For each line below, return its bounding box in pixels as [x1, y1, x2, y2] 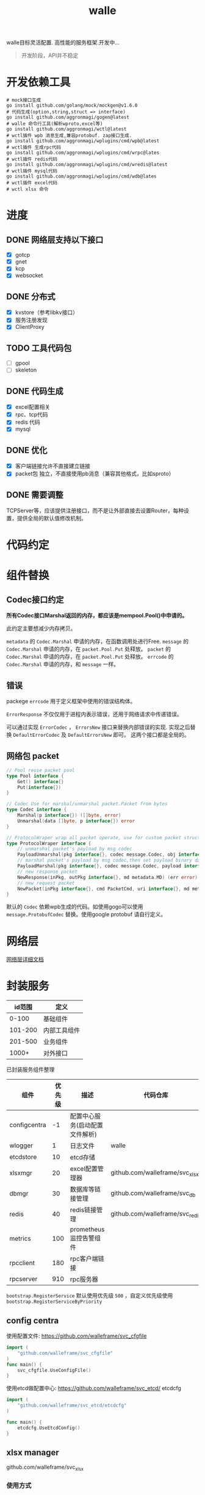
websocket [15, 272, 43, 279]
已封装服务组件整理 [6, 1066, 55, 1074]
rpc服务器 [70, 1275, 99, 1284]
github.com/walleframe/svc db [110, 1189, 196, 1199]
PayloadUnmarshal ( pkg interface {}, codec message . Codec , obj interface [17, 851, 203, 858]
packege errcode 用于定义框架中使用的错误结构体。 [6, 698, 136, 705]
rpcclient [9, 1259, 35, 1267]
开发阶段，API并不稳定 [21, 52, 79, 59]
